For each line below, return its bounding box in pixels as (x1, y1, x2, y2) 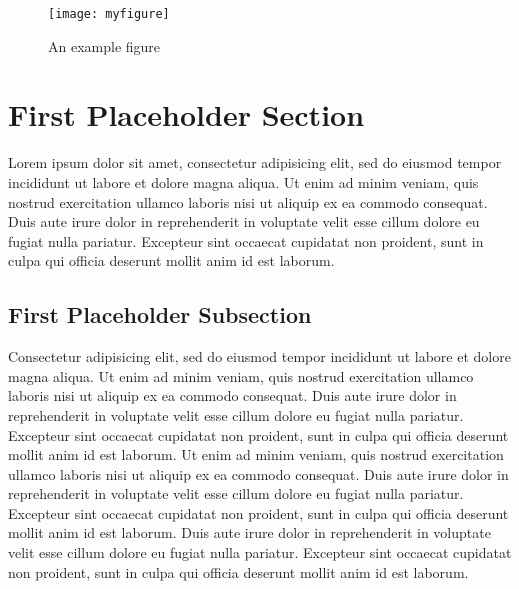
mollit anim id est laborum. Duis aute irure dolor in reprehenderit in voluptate (8, 522, 491, 543)
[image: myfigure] (48, 7, 170, 21)
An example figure (48, 35, 161, 56)
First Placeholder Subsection (8, 299, 312, 330)
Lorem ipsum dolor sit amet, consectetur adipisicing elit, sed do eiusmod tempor (8, 152, 502, 173)
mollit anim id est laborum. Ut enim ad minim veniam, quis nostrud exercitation (8, 444, 504, 465)
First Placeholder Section (8, 94, 365, 135)
